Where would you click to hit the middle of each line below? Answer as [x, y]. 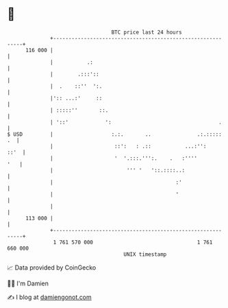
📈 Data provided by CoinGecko [52, 268]
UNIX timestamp [145, 254]
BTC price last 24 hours [147, 32]
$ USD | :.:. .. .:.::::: [115, 134]
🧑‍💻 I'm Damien [28, 283]
